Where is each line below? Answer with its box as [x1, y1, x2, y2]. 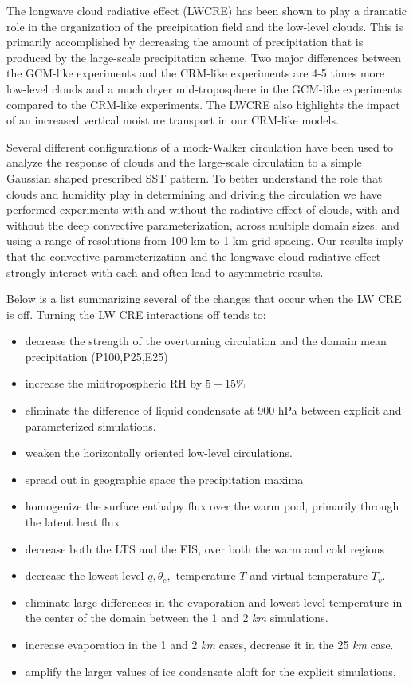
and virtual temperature [250, 567, 368, 584]
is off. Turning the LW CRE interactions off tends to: [6, 305, 266, 322]
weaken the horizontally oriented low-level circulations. [25, 444, 293, 461]
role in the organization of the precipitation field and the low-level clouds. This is [6, 18, 403, 34]
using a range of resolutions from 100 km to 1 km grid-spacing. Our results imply [6, 232, 404, 249]
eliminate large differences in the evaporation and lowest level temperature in [25, 593, 403, 610]
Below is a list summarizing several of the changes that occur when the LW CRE [6, 290, 402, 307]
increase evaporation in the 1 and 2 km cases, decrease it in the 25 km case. [25, 636, 394, 652]
